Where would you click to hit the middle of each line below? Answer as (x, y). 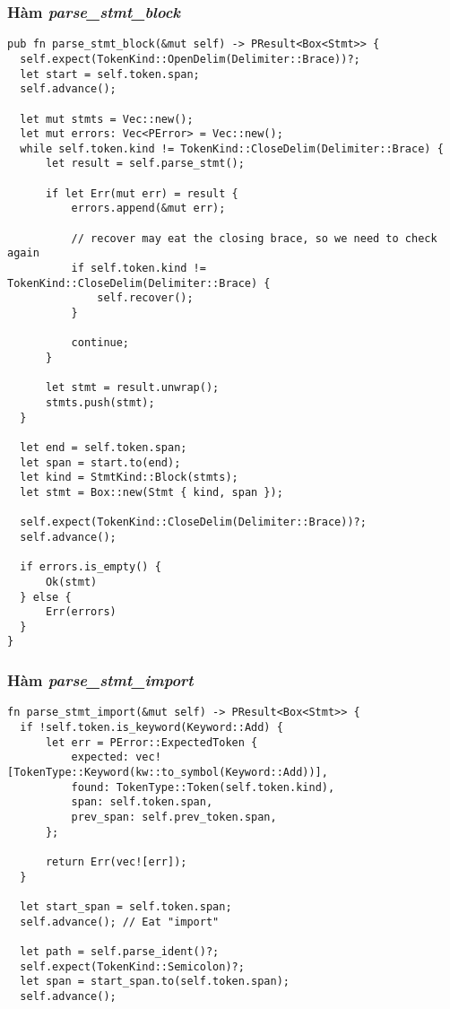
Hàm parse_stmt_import (100, 680)
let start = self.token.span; (110, 74)
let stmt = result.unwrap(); (132, 388)
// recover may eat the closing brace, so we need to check (254, 238)
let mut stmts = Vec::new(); (107, 119)
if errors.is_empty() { (91, 567)
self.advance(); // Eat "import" (120, 922)
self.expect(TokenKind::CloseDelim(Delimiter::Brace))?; (193, 522)
